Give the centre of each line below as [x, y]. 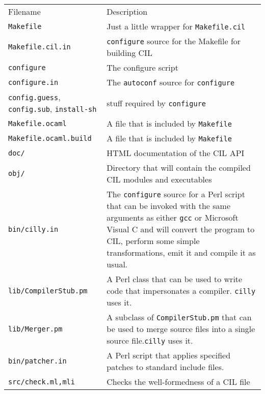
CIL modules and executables [159, 179]
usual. [117, 264]
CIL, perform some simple [153, 241]
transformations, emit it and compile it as [181, 252]
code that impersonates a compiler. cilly [181, 291]
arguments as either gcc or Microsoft [173, 217]
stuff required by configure [156, 103]
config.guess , [34, 97]
